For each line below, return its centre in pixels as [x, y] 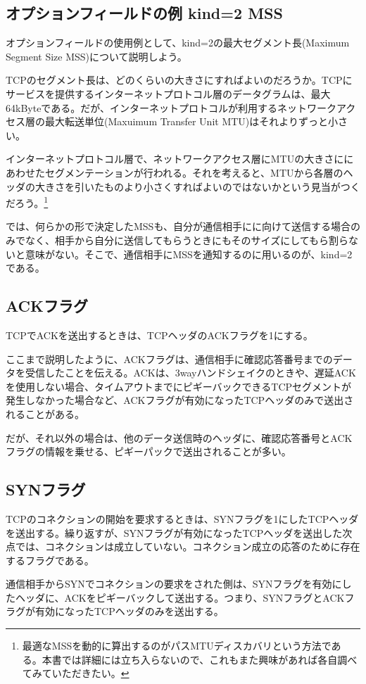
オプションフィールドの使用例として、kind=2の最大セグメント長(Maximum [178, 43]
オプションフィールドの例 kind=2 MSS [144, 13]
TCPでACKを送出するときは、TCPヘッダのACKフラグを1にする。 [159, 335]
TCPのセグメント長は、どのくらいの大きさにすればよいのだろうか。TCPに [179, 80]
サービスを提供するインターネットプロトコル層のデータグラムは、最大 [168, 93]
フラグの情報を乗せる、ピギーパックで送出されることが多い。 [149, 451]
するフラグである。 [50, 560]
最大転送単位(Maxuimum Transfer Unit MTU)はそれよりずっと [187, 121]
